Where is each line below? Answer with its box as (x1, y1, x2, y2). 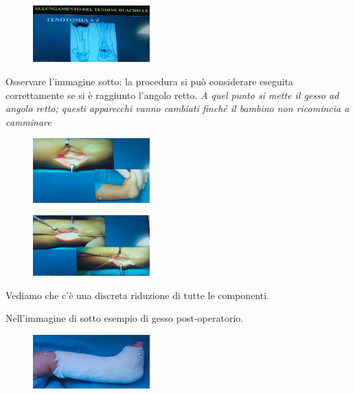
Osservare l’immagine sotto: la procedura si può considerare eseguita (5, 74, 294, 88)
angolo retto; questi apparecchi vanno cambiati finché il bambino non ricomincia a (5, 101, 350, 116)
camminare (5, 114, 51, 129)
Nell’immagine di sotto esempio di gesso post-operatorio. (5, 311, 244, 325)
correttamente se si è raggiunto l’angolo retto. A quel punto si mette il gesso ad (5, 87, 339, 102)
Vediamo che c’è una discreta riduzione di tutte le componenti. (5, 287, 269, 302)
